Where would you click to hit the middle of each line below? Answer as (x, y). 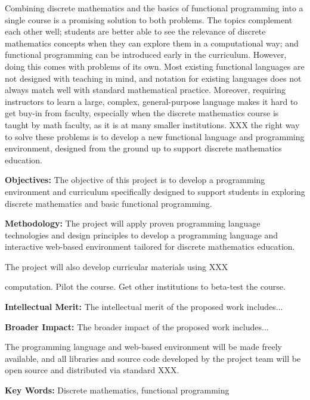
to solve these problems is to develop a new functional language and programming (155, 136)
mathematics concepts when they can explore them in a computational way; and (152, 43)
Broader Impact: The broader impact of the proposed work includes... (137, 326)
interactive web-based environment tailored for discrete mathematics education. (150, 246)
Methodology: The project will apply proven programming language (133, 223)
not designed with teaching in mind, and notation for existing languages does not (153, 78)
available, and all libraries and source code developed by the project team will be (153, 358)
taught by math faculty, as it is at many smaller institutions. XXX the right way (152, 124)
